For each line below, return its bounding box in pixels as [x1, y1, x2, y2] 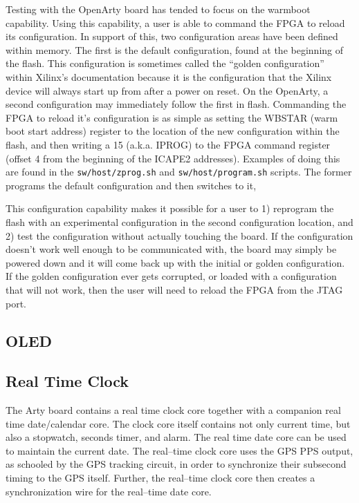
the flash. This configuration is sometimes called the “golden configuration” [6, 56, 324, 70]
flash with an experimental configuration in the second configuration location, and [6, 214, 353, 229]
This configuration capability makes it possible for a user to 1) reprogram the [6, 201, 334, 216]
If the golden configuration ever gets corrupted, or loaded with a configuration [6, 269, 337, 283]
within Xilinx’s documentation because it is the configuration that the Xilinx [6, 69, 332, 84]
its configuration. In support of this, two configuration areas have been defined [6, 29, 338, 44]
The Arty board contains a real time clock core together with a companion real [6, 403, 341, 417]
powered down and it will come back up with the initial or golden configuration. [6, 255, 345, 269]
